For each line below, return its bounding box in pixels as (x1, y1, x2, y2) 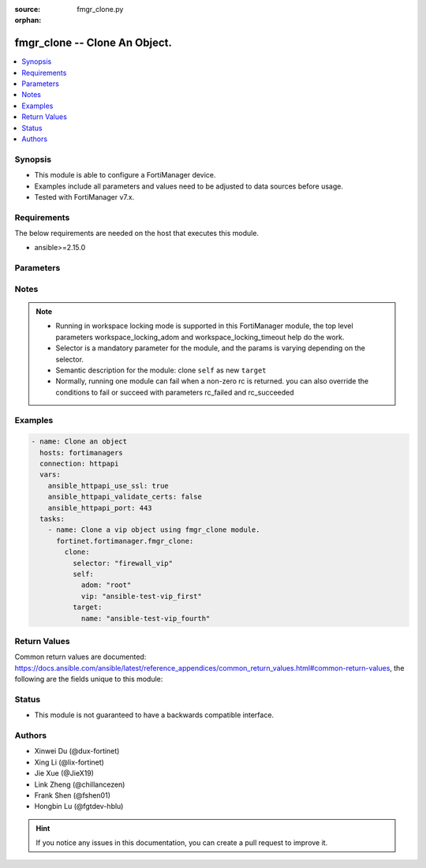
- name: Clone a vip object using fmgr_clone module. (47, 526, 260, 534)
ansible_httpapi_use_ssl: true (47, 481, 169, 490)
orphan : (14, 16, 42, 25)
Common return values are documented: (14, 652, 147, 662)
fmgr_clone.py (77, 5, 124, 13)
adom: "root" (80, 581, 132, 589)
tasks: (39, 514, 65, 524)
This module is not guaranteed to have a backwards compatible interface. (34, 710, 275, 720)
